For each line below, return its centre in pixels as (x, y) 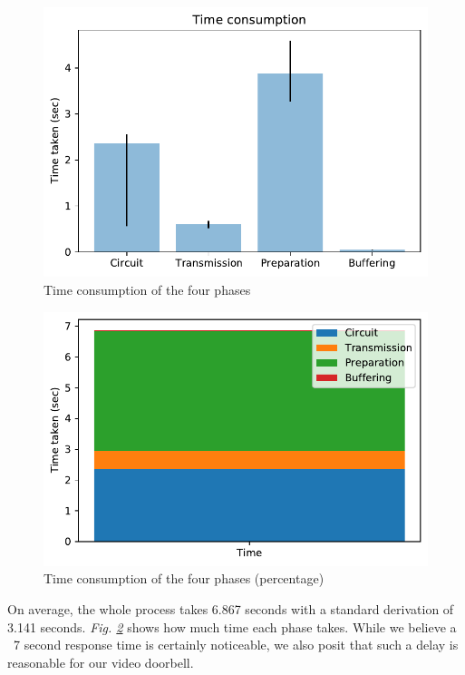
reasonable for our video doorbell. (101, 662)
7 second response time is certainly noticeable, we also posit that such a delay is (236, 645)
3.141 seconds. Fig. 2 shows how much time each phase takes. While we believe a (232, 626)
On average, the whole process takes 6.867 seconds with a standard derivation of (231, 608)
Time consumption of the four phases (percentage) (184, 578)
